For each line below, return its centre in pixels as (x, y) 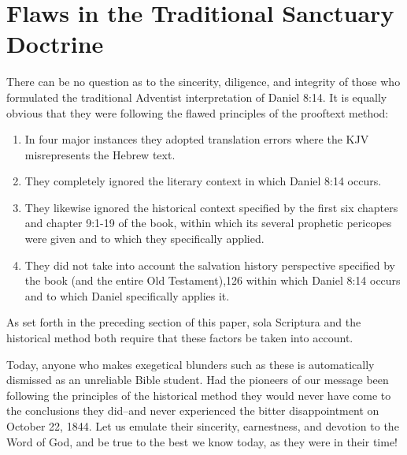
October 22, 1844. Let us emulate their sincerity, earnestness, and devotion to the (203, 426)
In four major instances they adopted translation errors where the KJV (197, 139)
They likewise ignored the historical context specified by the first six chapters (211, 207)
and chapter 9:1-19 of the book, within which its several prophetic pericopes (208, 223)
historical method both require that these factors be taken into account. (180, 338)
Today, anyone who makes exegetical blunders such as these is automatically (191, 364)
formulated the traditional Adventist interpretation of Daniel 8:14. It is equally (197, 97)
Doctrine (55, 44)
